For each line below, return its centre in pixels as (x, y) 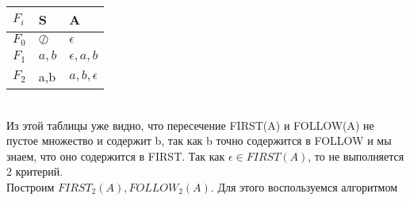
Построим (31, 186)
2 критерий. (35, 171)
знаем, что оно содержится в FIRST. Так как (116, 155)
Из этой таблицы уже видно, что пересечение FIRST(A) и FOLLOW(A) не (190, 125)
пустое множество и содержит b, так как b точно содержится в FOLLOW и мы (199, 140)
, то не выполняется (356, 155)
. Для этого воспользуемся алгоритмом (304, 186)
